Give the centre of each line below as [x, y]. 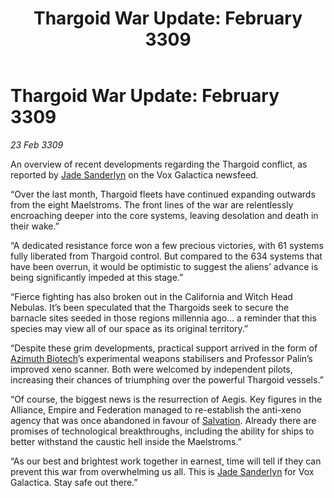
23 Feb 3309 [37, 144]
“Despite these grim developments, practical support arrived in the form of [164, 348]
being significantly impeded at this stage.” [97, 277]
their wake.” [35, 226]
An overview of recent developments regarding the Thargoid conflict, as [159, 164]
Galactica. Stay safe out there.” [74, 482]
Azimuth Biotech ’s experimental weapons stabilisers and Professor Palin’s [161, 358]
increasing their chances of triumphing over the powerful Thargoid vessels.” [167, 379]
